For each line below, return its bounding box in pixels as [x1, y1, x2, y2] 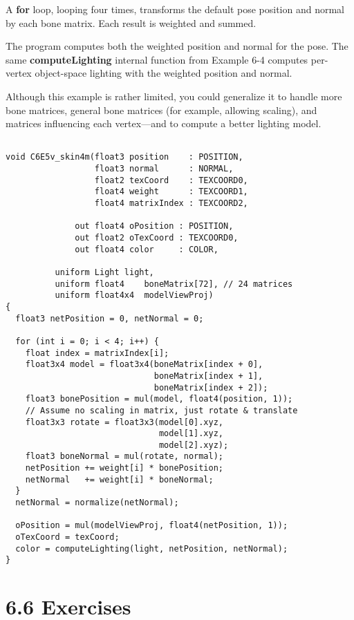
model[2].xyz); [158, 440, 229, 450]
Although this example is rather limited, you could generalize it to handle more [6, 88, 342, 103]
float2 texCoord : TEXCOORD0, [94, 175, 248, 185]
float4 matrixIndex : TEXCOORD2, [94, 198, 248, 209]
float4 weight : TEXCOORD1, [94, 187, 248, 197]
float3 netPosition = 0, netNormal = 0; [15, 313, 204, 323]
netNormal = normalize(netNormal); [15, 498, 179, 508]
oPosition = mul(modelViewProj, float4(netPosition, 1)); [15, 520, 288, 531]
